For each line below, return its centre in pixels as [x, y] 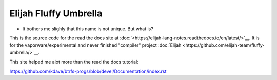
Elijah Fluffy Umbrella [56, 13]
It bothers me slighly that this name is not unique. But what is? [88, 29]
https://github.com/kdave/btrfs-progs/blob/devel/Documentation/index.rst [88, 71]
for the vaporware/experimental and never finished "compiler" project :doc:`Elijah [95, 45]
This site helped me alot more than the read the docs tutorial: [74, 62]
